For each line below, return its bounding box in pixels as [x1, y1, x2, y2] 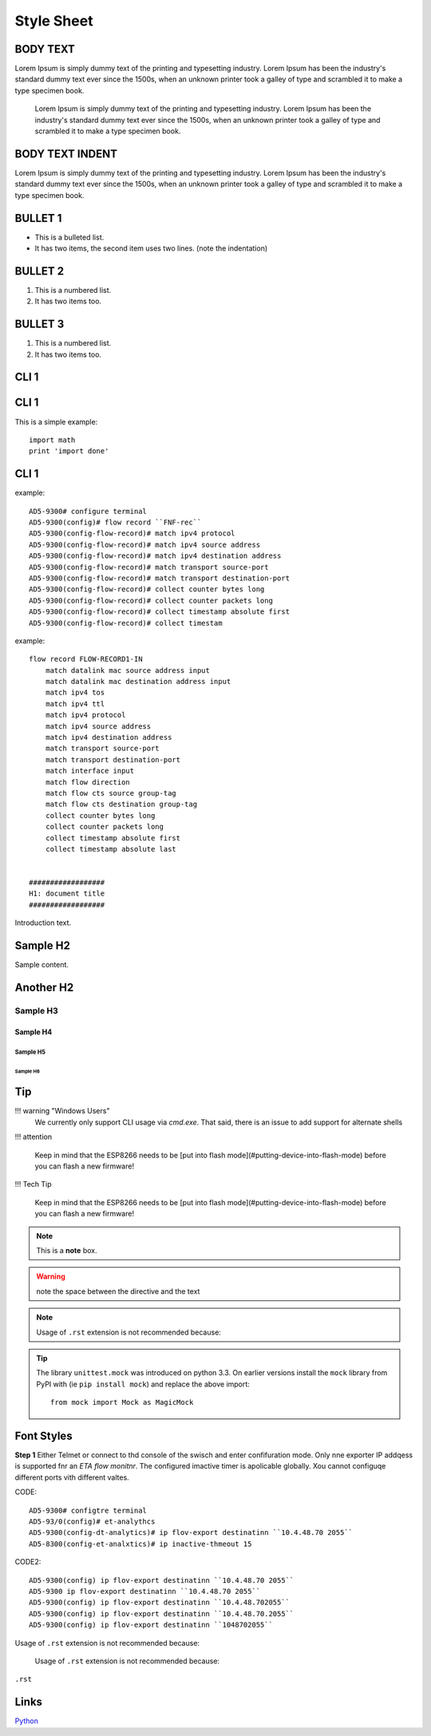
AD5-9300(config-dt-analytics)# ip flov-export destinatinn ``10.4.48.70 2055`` [29, 1528, 354, 1537]
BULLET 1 [14, 212, 62, 225]
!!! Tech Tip [14, 1180, 52, 1189]
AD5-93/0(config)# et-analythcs [29, 1517, 156, 1526]
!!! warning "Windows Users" [14, 1106, 110, 1116]
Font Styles [14, 1429, 73, 1442]
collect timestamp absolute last [45, 844, 177, 853]
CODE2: [14, 1557, 42, 1567]
